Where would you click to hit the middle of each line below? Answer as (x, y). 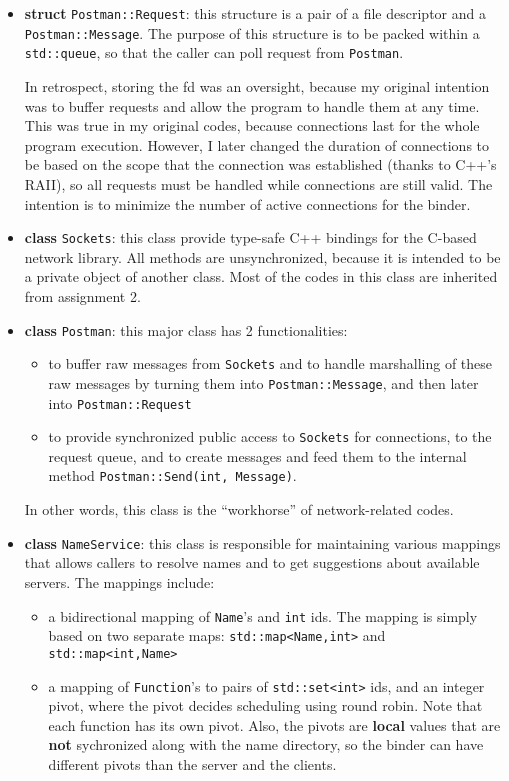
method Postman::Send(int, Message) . (172, 475)
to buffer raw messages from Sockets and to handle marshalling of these (270, 363)
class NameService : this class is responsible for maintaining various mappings (262, 542)
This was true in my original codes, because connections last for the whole (252, 125)
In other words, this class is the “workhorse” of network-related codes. (239, 509)
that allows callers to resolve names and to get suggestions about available (252, 562)
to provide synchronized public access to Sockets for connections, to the (270, 436)
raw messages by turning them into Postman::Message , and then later (263, 382)
